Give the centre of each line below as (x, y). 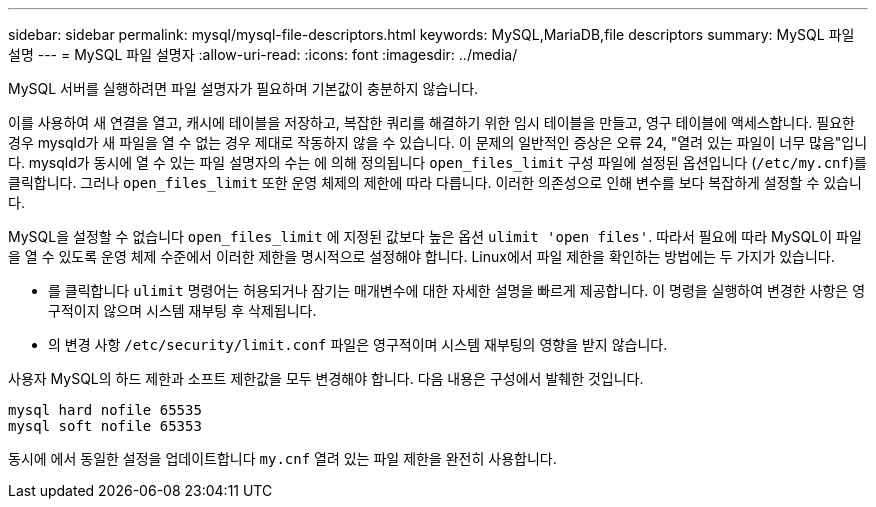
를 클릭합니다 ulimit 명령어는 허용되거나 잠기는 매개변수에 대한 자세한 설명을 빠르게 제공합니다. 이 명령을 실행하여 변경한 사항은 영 (457, 290)
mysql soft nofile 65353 (105, 426)
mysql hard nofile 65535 (105, 410)
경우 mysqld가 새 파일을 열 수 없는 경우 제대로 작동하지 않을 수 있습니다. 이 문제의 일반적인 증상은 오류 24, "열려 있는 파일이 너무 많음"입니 (438, 142)
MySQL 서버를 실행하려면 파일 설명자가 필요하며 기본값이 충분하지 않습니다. (243, 88)
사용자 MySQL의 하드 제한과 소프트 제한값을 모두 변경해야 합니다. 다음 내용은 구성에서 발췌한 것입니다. (326, 378)
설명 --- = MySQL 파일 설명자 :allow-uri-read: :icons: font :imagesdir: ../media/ (263, 54)
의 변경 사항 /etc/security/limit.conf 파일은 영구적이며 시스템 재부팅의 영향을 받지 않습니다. (358, 344)
